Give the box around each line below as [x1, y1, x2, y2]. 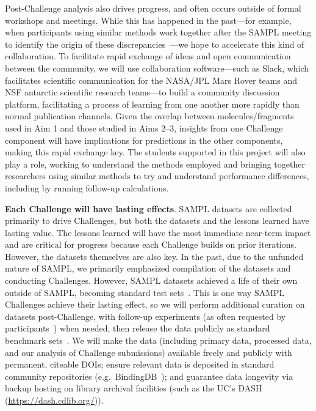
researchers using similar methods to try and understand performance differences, [5, 169, 309, 182]
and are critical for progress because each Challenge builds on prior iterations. [5, 238, 296, 251]
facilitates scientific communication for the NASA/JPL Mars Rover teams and [5, 73, 298, 86]
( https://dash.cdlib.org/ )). [5, 394, 104, 406]
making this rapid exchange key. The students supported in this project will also [5, 146, 306, 158]
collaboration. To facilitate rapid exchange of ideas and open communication [5, 50, 291, 62]
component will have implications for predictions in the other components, [5, 133, 283, 146]
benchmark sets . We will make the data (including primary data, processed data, [5, 334, 312, 347]
